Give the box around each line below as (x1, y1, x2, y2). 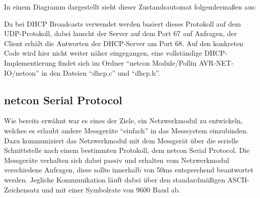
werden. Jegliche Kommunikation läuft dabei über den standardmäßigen (4, 174, 225, 184)
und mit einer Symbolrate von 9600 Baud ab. (42, 184, 181, 194)
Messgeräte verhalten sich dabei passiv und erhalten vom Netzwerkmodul (4, 154, 229, 165)
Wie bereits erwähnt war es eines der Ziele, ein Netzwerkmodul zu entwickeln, (4, 115, 243, 126)
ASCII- (227, 174, 249, 184)
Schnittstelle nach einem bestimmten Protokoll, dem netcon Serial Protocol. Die (4, 145, 250, 155)
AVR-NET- (198, 57, 234, 68)
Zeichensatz (4, 184, 40, 194)
